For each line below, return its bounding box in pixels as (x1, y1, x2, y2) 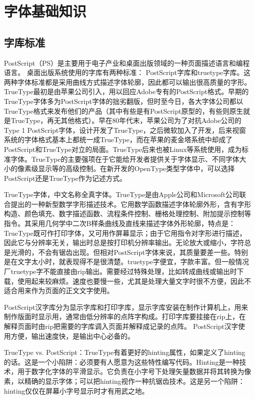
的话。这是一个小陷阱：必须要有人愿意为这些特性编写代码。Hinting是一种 (4, 356, 239, 367)
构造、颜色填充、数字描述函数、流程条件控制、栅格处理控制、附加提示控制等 (4, 208, 251, 219)
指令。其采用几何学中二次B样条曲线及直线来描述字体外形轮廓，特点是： (4, 218, 235, 228)
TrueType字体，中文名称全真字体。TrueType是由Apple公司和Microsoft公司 (4, 189, 239, 199)
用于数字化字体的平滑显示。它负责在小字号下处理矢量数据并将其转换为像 (17, 366, 251, 376)
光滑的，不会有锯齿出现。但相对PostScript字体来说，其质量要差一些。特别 (10, 247, 248, 257)
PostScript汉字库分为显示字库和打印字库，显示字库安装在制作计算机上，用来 (4, 301, 248, 312)
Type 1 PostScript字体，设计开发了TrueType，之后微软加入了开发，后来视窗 (4, 125, 246, 135)
